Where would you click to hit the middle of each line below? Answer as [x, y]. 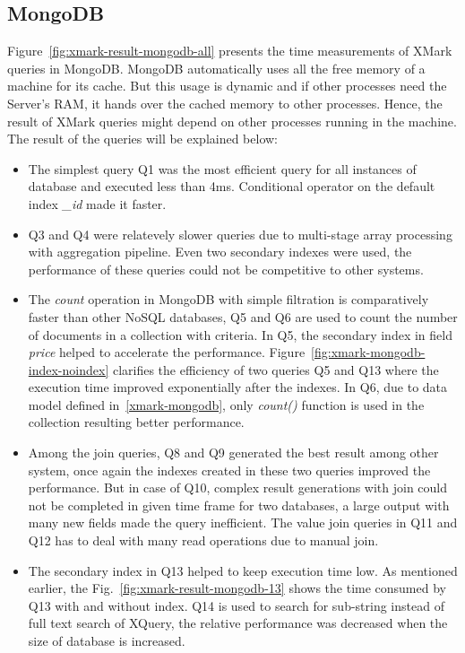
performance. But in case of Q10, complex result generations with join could [238, 488]
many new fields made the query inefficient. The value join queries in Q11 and [243, 522]
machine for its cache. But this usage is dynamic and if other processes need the [227, 86]
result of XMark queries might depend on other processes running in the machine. [232, 121]
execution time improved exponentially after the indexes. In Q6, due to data [238, 387]
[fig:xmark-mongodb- [368, 352]
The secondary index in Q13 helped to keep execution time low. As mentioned [243, 570]
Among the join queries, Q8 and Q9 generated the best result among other [233, 453]
